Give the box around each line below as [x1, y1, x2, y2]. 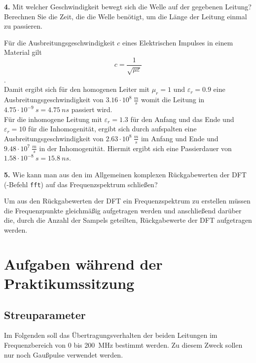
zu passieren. [4, 21, 42, 31]
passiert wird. [71, 104, 112, 115]
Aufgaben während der [4, 253, 163, 274]
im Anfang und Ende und [141, 133, 219, 143]
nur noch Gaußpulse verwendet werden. [4, 349, 123, 360]
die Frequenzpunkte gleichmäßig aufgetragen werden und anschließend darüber [4, 205, 242, 215]
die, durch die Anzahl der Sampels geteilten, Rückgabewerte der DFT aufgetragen [4, 215, 252, 225]
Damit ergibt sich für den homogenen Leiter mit [4, 84, 149, 94]
